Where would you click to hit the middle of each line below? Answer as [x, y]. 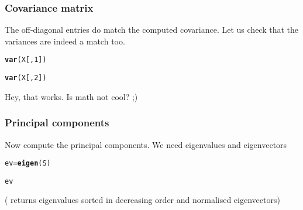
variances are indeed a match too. [65, 41]
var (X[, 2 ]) [26, 78]
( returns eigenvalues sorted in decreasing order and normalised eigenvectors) [142, 200]
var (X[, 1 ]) [26, 60]
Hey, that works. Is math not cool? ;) [71, 96]
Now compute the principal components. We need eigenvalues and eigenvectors [146, 144]
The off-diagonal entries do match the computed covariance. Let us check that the [152, 30]
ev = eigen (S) [28, 163]
